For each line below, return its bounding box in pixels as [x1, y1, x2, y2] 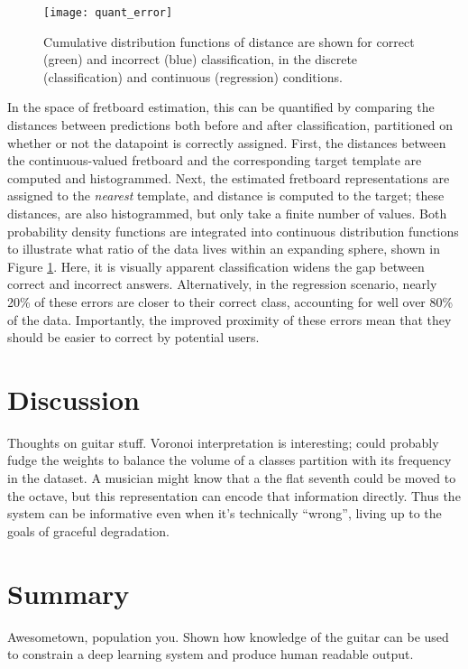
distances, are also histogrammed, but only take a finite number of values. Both [7, 204, 447, 222]
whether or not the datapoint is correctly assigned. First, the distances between [7, 133, 446, 152]
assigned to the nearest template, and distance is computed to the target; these [7, 186, 445, 205]
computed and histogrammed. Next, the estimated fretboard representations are [7, 168, 450, 187]
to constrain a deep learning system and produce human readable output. [7, 645, 414, 664]
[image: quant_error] [43, 6, 173, 19]
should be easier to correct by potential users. [7, 328, 260, 347]
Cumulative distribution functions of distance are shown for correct [43, 32, 415, 51]
